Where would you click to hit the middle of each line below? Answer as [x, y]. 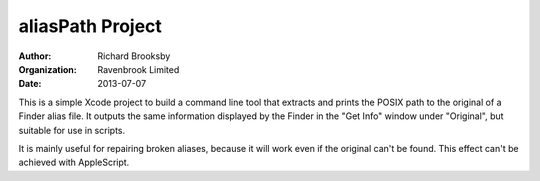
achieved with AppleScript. [74, 162]
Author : [35, 56]
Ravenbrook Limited [138, 69]
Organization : [47, 69]
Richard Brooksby [134, 56]
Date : [30, 84]
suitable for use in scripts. [71, 130]
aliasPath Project [90, 26]
